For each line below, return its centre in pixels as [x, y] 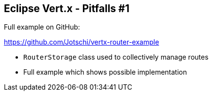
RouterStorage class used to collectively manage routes [116, 57]
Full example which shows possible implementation [105, 72]
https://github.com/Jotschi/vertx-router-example [82, 42]
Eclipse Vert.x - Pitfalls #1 [67, 8]
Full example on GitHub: [42, 27]
